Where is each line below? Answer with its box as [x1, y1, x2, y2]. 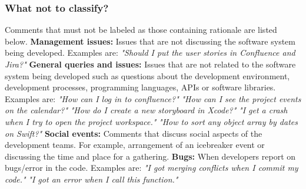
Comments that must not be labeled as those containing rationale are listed [5, 23, 277, 36]
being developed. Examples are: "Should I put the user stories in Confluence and [5, 46, 295, 59]
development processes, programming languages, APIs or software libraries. [5, 81, 276, 93]
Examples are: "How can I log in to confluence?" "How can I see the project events [5, 92, 301, 104]
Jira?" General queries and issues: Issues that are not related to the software [5, 58, 296, 70]
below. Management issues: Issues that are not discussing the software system [5, 35, 295, 47]
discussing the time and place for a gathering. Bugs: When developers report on [5, 150, 296, 162]
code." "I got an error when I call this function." [5, 173, 178, 185]
